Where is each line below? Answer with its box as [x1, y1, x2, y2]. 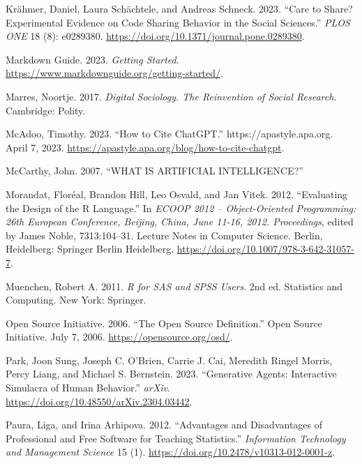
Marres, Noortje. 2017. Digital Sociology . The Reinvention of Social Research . [6, 89, 337, 103]
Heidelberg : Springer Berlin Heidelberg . [6, 241, 174, 256]
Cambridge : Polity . [6, 103, 86, 117]
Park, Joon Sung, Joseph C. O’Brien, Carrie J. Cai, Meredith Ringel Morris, [6, 352, 333, 367]
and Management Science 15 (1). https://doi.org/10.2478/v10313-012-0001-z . [6, 444, 335, 459]
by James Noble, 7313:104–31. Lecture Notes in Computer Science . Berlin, [6, 227, 323, 242]
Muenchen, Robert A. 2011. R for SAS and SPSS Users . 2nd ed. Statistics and [6, 278, 342, 293]
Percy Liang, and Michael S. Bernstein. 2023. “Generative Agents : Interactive [6, 366, 337, 381]
